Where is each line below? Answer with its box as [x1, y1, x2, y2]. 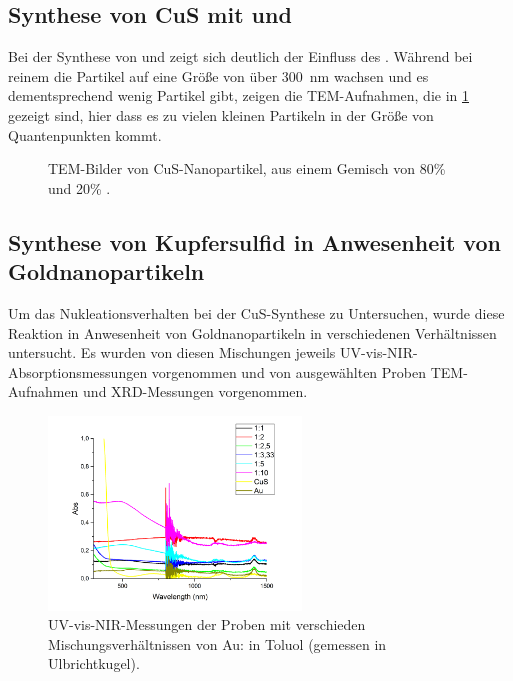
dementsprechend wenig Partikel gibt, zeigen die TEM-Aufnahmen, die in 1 [8, 85, 469, 106]
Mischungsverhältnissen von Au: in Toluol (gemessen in [48, 633, 387, 654]
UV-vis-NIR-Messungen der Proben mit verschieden [48, 614, 366, 635]
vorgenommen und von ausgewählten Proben [151, 361, 426, 382]
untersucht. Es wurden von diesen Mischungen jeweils [8, 342, 336, 363]
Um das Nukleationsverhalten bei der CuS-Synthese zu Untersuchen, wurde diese [8, 302, 505, 323]
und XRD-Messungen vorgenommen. [83, 381, 308, 402]
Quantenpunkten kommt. [8, 124, 162, 145]
